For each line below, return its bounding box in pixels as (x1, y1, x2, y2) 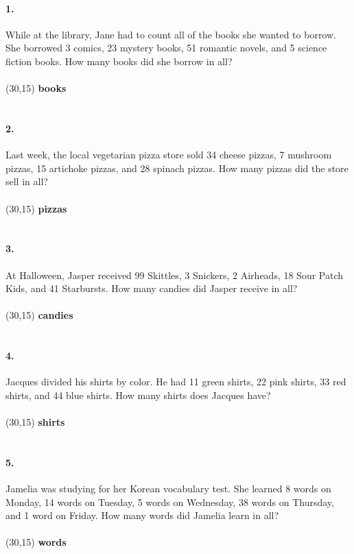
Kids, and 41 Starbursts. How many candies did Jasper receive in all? (5, 281, 298, 296)
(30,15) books (5, 81, 67, 95)
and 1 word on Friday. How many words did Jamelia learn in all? (5, 508, 279, 522)
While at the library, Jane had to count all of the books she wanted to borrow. (5, 27, 336, 41)
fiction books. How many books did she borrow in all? (5, 53, 233, 68)
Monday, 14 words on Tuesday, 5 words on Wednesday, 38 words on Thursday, (5, 494, 334, 509)
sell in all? (5, 174, 48, 189)
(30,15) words (5, 535, 67, 549)
